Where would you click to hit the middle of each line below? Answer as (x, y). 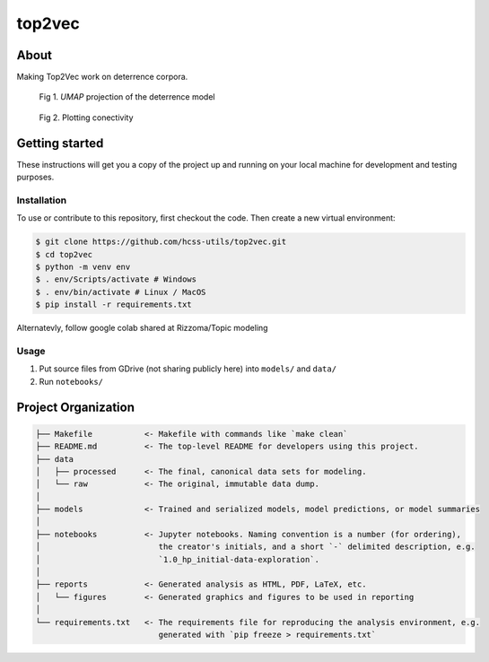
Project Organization (75, 407)
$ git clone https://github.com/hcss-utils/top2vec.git (161, 242)
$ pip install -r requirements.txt (114, 305)
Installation (42, 200)
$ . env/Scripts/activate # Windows (116, 279)
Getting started (60, 143)
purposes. (35, 177)
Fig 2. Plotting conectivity (86, 118)
